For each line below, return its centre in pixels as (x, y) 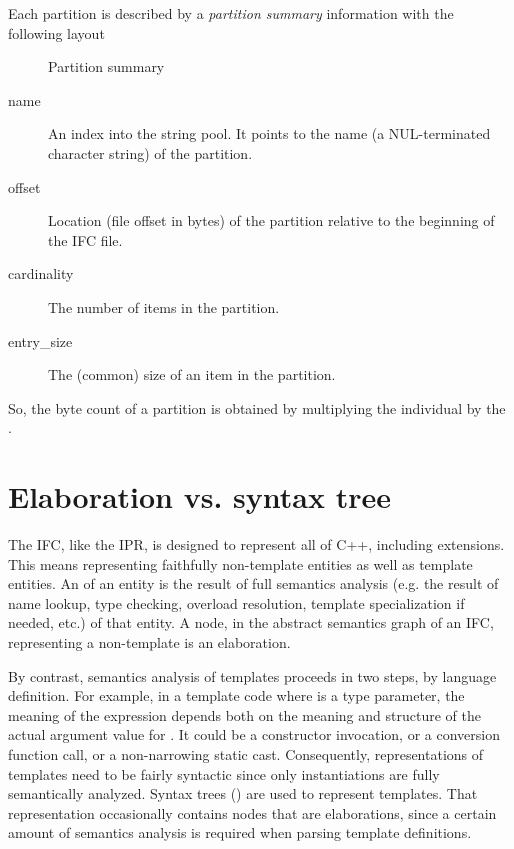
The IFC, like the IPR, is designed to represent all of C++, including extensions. (256, 544)
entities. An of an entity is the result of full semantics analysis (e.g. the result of (253, 583)
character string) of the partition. (150, 152)
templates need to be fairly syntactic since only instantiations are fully (224, 773)
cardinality (41, 273)
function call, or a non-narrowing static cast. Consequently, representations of (246, 753)
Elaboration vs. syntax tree (199, 496)
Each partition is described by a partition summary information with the (231, 13)
